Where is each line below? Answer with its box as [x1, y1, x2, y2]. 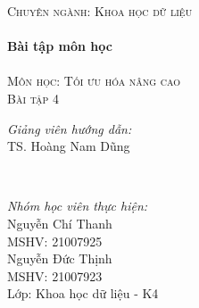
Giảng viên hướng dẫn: [7, 119, 132, 137]
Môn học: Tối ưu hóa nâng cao [7, 71, 181, 90]
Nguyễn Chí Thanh [7, 213, 112, 232]
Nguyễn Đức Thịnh [7, 249, 112, 268]
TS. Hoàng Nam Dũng [7, 137, 130, 155]
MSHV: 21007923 [7, 266, 103, 285]
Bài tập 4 [7, 88, 60, 107]
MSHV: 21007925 [7, 231, 103, 250]
